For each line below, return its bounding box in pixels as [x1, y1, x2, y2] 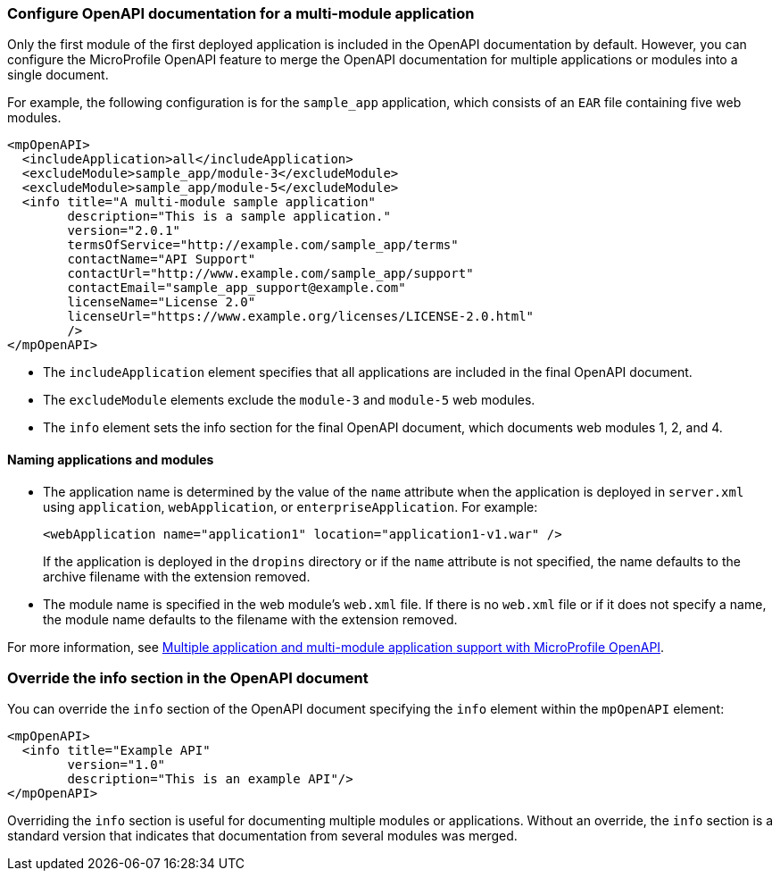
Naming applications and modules [7, 451, 214, 467]
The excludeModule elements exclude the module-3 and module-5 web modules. [43, 392, 535, 408]
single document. [7, 67, 109, 83]
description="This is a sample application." [67, 209, 391, 224]
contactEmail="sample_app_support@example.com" [67, 280, 406, 296]
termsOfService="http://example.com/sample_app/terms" [67, 238, 459, 253]
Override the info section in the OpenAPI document [7, 668, 369, 687]
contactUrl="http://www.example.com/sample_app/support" [67, 266, 474, 281]
